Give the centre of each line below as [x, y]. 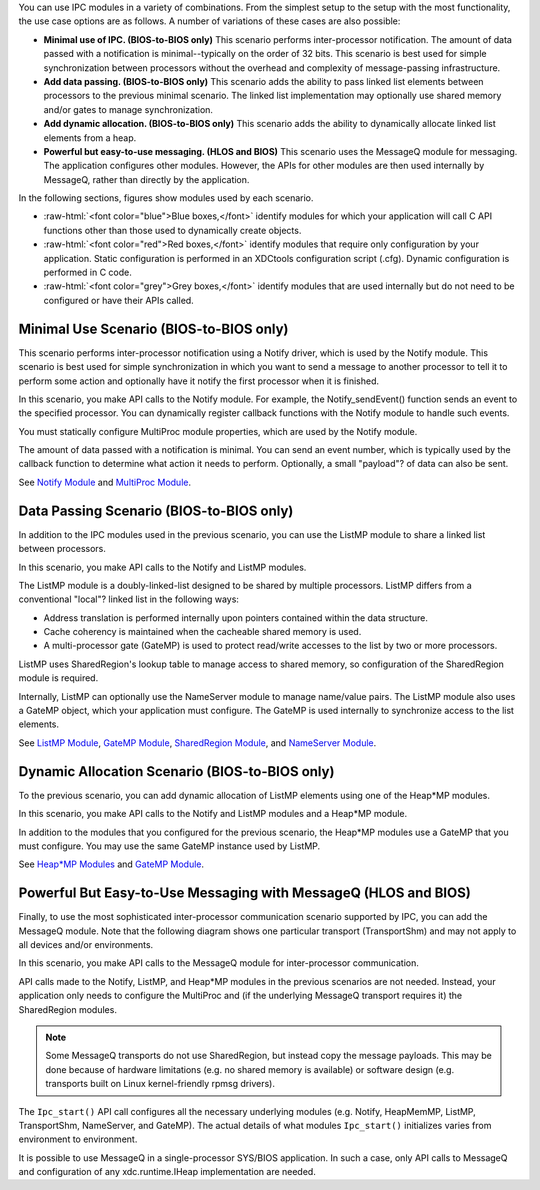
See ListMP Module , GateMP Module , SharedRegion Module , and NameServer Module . [197, 742]
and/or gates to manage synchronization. [128, 109]
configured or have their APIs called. [118, 300]
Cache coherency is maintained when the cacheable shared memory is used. [202, 632]
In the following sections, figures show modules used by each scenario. [166, 198]
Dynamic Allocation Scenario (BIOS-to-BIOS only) [176, 771]
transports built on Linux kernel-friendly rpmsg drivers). [160, 1084]
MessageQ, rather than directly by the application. [146, 179]
